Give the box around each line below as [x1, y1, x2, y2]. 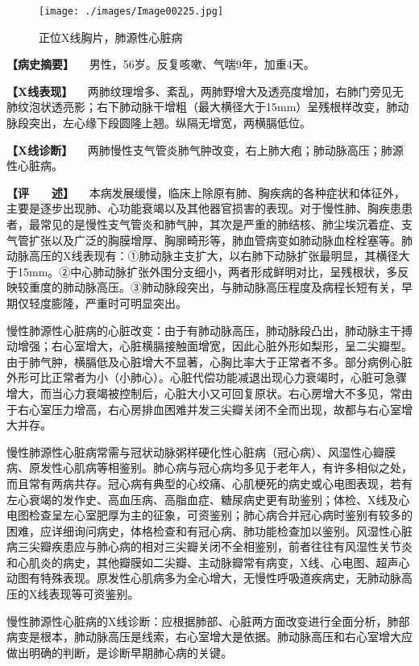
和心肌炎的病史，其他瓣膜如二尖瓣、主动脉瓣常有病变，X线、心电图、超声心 [6, 553, 410, 570]
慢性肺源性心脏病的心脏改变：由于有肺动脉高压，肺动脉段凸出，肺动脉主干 [6, 321, 401, 338]
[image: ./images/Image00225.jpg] [39, 6, 224, 17]
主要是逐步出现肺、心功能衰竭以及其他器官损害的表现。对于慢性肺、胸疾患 [6, 200, 401, 217]
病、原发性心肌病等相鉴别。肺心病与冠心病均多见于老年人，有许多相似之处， [6, 459, 413, 476]
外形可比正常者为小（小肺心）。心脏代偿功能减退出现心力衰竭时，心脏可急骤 [6, 369, 407, 386]
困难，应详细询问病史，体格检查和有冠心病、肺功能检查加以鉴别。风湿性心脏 [6, 522, 413, 539]
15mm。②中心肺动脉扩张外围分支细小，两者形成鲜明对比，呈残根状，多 [17, 263, 398, 279]
